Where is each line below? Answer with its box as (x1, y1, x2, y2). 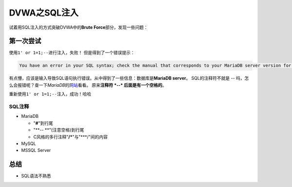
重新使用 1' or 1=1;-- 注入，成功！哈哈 (9, 91, 91, 97)
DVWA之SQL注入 (9, 7, 79, 18)
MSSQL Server (21, 148, 51, 153)
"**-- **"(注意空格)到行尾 (33, 127, 85, 133)
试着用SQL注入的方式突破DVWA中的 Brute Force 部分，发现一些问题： (9, 24, 148, 30)
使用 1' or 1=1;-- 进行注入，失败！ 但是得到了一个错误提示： (9, 50, 135, 56)
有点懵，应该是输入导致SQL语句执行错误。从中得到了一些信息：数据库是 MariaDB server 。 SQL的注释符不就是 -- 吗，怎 (9, 75, 249, 81)
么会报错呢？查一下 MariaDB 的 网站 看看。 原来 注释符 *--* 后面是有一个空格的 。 (9, 82, 167, 88)
